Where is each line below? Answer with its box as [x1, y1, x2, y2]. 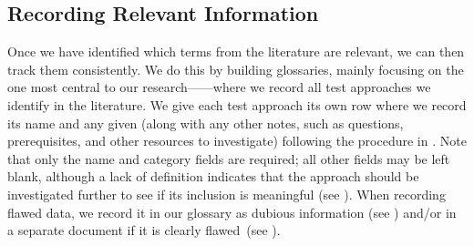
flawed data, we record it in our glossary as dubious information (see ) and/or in [7, 202, 457, 221]
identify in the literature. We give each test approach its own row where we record [7, 95, 467, 114]
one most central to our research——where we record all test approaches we [7, 77, 431, 97]
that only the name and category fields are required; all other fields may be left [7, 149, 450, 168]
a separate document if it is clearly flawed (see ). [7, 220, 281, 240]
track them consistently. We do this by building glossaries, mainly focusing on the [7, 59, 464, 78]
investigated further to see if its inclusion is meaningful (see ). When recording [7, 184, 446, 203]
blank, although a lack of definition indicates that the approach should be [7, 167, 419, 186]
